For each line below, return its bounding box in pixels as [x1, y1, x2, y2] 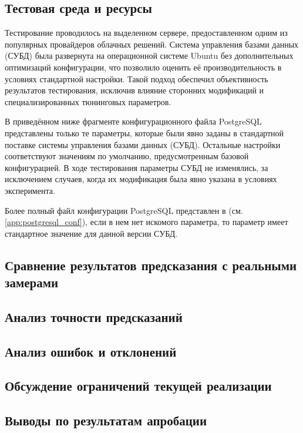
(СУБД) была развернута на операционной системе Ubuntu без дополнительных [5, 49, 294, 62]
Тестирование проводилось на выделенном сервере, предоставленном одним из [5, 26, 288, 39]
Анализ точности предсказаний [5, 307, 183, 325]
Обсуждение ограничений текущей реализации [5, 377, 272, 395]
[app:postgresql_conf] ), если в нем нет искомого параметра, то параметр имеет [5, 216, 288, 228]
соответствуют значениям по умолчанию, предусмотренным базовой [5, 150, 249, 162]
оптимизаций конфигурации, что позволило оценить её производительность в [5, 61, 282, 73]
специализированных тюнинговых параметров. [5, 95, 171, 108]
